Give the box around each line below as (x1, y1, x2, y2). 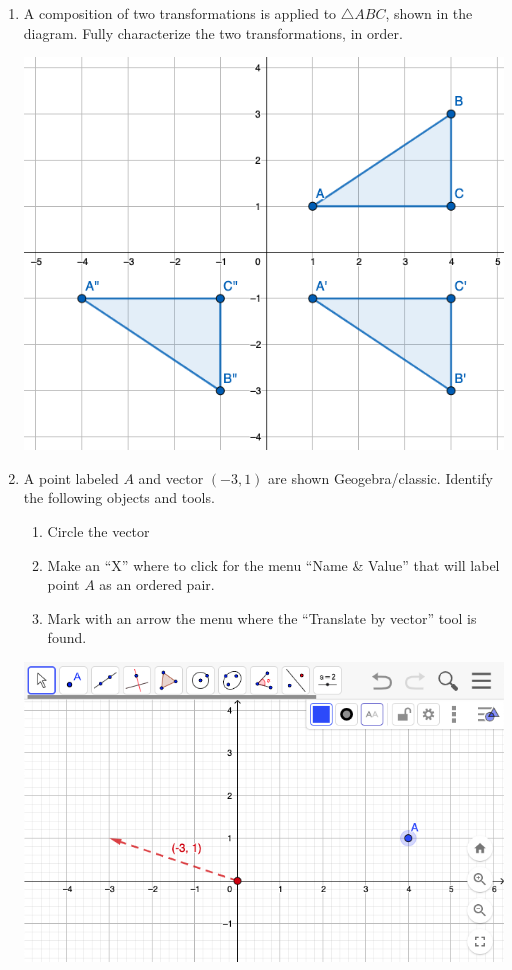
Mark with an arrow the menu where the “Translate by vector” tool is (47, 607, 477, 628)
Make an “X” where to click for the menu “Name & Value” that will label (47, 554, 500, 575)
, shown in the (385, 3, 473, 23)
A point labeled (23, 467, 119, 488)
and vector (138, 467, 204, 488)
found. (47, 627, 87, 648)
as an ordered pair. (99, 574, 215, 595)
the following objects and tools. (23, 487, 215, 508)
